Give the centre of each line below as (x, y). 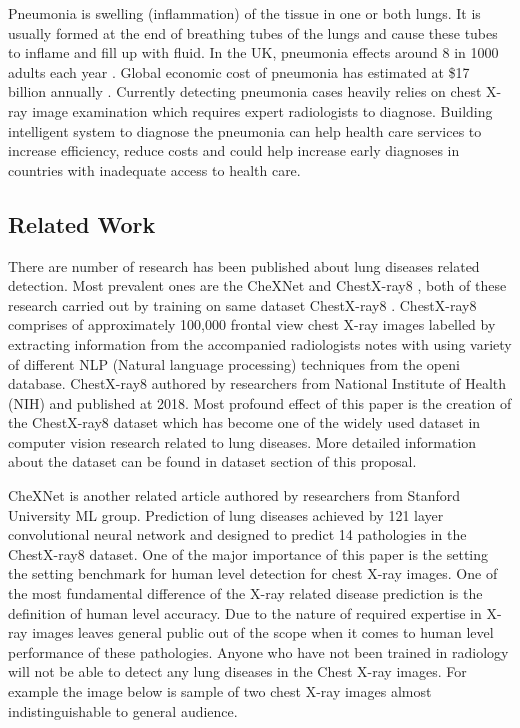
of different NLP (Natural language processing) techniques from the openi (234, 363)
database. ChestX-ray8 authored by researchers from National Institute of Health (257, 383)
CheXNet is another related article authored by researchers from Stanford (234, 495)
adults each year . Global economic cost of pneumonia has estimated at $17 (239, 71)
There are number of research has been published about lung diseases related (244, 265)
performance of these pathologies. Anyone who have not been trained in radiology (258, 651)
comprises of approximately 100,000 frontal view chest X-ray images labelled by (252, 324)
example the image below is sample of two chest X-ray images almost (220, 691)
